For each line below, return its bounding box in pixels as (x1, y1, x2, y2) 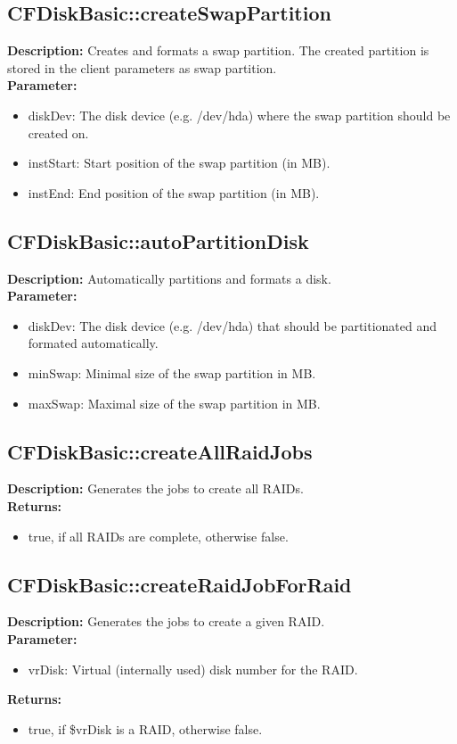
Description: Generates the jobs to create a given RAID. (7, 612, 325, 631)
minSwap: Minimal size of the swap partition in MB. (28, 363, 316, 382)
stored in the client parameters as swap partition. (7, 58, 277, 77)
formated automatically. (28, 334, 159, 352)
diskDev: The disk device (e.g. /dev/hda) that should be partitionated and (28, 316, 437, 335)
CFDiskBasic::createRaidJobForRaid (7, 570, 352, 598)
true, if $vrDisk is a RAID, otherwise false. (28, 719, 263, 738)
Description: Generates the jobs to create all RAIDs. (7, 479, 304, 498)
